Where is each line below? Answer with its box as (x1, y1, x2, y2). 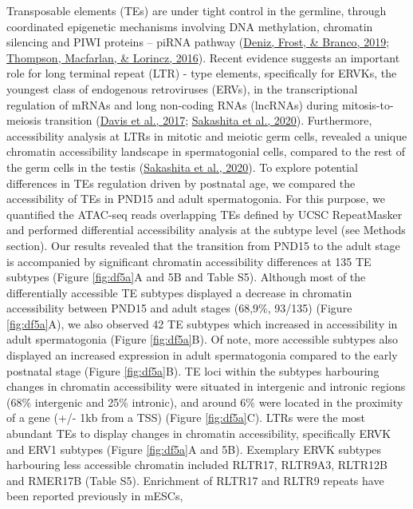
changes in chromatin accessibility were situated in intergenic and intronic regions (6, 378, 406, 395)
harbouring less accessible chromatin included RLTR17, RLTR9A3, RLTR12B (6, 456, 387, 473)
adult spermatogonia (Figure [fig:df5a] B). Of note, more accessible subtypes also (6, 331, 398, 348)
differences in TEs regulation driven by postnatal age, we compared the (6, 174, 356, 191)
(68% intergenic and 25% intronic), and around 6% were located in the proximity (6, 393, 403, 410)
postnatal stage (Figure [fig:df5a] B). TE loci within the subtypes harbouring (6, 362, 380, 379)
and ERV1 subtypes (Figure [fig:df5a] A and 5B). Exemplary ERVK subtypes (6, 440, 382, 457)
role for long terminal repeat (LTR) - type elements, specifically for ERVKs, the (6, 65, 397, 82)
